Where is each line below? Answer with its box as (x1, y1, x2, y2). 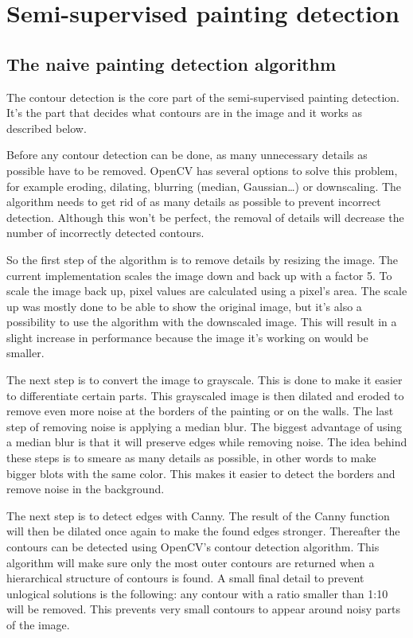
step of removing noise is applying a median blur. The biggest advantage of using (6, 418, 403, 434)
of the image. (6, 616, 70, 632)
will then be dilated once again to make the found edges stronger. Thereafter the (6, 523, 400, 539)
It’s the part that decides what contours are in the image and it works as (6, 104, 362, 121)
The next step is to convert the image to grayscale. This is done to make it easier (6, 372, 403, 388)
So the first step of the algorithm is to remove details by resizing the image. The (6, 251, 399, 267)
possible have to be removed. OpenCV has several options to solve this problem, (6, 161, 398, 178)
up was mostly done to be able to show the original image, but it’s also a (6, 298, 362, 314)
